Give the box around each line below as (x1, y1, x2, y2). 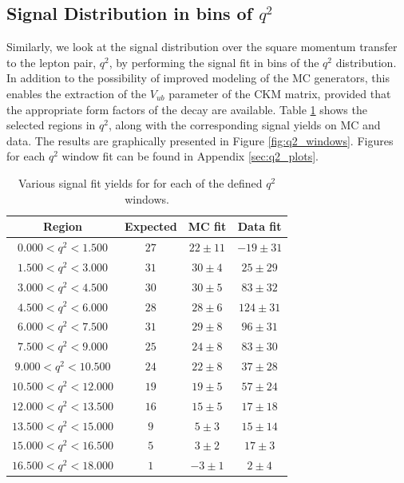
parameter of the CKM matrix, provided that (168, 85, 391, 101)
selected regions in (6, 117, 96, 133)
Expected (125, 218, 177, 235)
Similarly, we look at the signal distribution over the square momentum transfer (6, 38, 398, 55)
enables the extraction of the (6, 85, 147, 101)
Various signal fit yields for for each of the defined (18, 174, 263, 191)
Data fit (237, 218, 282, 235)
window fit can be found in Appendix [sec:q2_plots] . (61, 148, 319, 164)
